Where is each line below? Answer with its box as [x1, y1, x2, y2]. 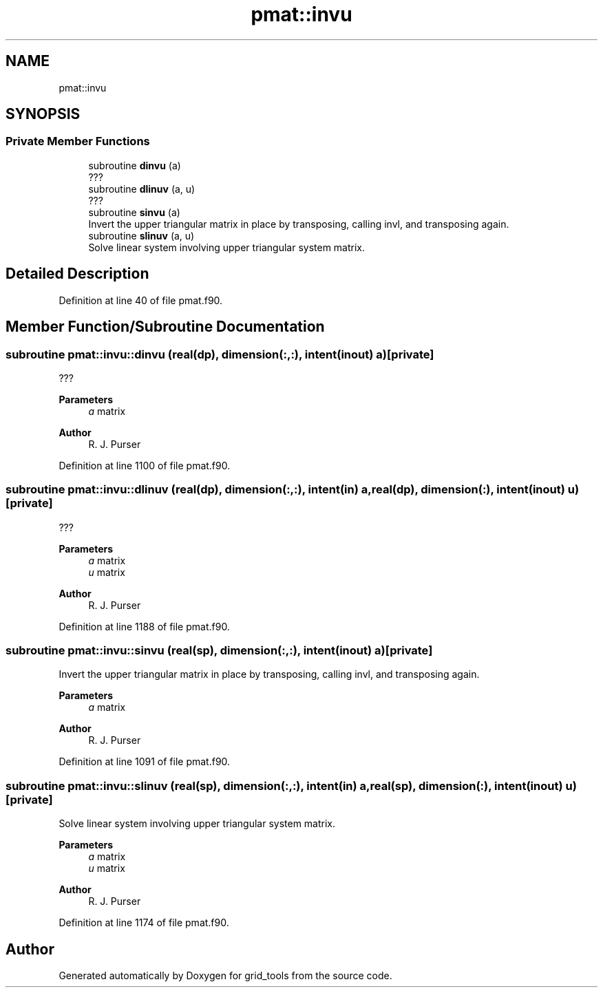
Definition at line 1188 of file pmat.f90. [59, 620, 230, 632]
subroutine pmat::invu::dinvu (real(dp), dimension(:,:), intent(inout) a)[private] [6, 347, 434, 361]
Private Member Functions [6, 134, 150, 149]
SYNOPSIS [6, 105, 81, 123]
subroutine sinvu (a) [88, 206, 180, 218]
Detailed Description [6, 265, 149, 283]
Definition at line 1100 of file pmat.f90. [59, 459, 231, 471]
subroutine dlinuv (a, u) [88, 182, 195, 195]
